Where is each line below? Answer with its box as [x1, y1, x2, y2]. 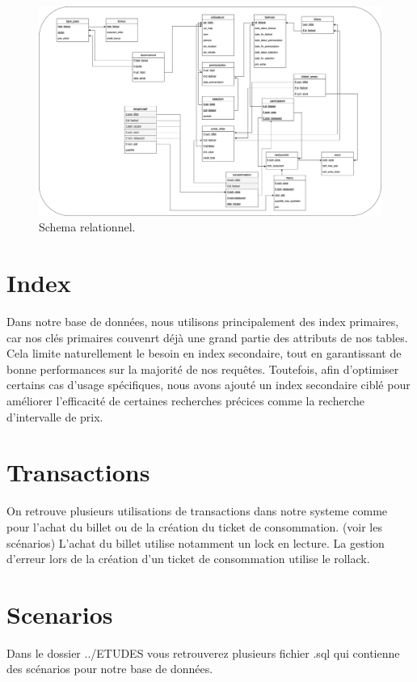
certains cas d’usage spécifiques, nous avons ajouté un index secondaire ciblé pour [6, 376, 411, 393]
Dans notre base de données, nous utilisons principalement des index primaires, [6, 313, 399, 330]
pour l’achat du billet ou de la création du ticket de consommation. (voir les [6, 518, 382, 535]
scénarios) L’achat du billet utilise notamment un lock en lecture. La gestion [6, 534, 385, 551]
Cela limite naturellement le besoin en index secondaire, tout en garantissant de [6, 345, 402, 362]
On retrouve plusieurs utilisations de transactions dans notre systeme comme [6, 502, 388, 519]
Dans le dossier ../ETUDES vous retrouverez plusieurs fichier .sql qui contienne [6, 644, 400, 661]
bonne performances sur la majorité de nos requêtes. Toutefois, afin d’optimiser [6, 360, 399, 377]
